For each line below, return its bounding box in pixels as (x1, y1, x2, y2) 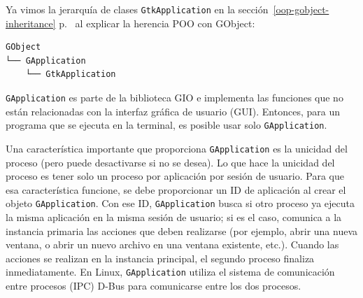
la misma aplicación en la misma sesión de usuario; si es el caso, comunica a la (6, 210, 342, 225)
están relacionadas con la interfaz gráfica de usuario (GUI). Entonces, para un (6, 104, 340, 118)
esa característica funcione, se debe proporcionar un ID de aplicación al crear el (6, 182, 346, 197)
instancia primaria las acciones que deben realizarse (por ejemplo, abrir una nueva (6, 223, 358, 238)
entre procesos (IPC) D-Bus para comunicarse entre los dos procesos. (6, 278, 301, 293)
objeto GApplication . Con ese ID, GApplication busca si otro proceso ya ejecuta (6, 196, 355, 211)
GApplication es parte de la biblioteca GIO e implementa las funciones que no (6, 90, 343, 105)
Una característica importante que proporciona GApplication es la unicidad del (6, 141, 348, 155)
